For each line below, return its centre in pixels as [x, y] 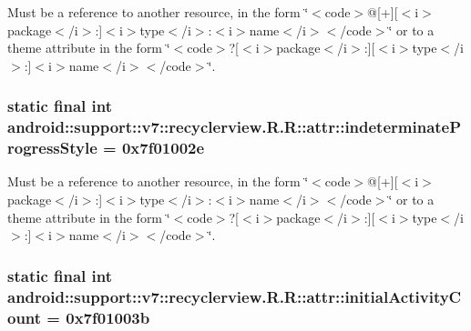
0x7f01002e [163, 148]
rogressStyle [52, 148]
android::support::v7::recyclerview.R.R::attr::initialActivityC [235, 296]
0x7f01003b [108, 317]
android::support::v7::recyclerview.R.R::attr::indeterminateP [235, 127]
